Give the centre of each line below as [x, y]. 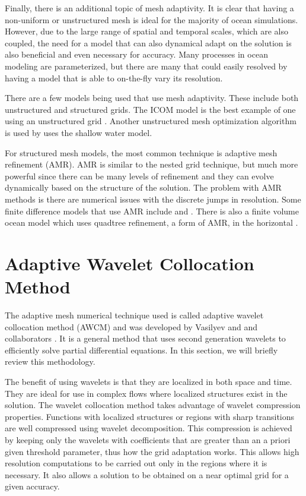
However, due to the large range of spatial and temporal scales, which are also [147, 31]
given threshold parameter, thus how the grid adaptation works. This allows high [152, 451]
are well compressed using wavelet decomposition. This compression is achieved [149, 428]
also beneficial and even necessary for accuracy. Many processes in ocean [136, 54]
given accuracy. [32, 486]
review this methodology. [50, 361]
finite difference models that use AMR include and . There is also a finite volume [152, 211]
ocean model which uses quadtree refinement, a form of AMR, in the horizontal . [152, 222]
